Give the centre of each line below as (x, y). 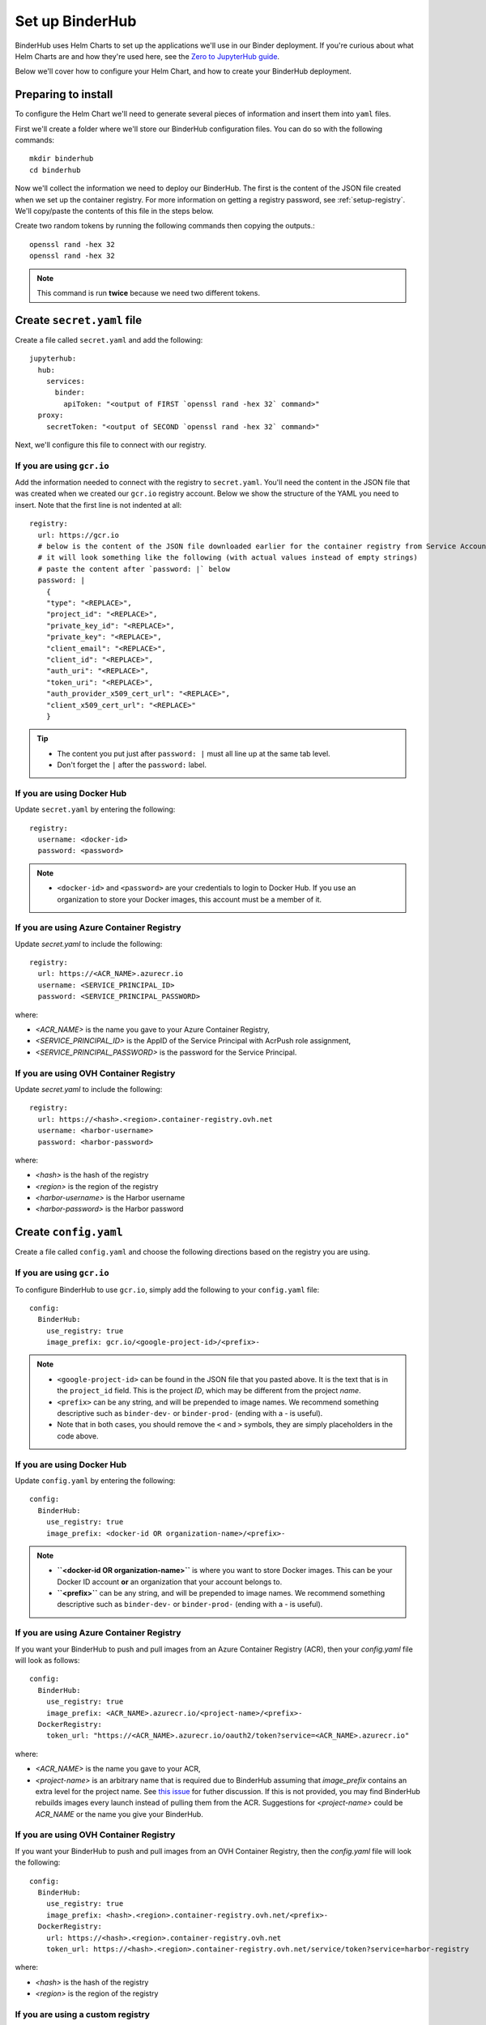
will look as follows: (47, 1660)
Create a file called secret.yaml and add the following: (109, 339)
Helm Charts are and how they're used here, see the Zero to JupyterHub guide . (147, 56)
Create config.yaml (69, 1232)
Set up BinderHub (76, 21)
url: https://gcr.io (79, 535)
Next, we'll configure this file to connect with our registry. (111, 445)
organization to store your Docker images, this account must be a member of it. (190, 899)
